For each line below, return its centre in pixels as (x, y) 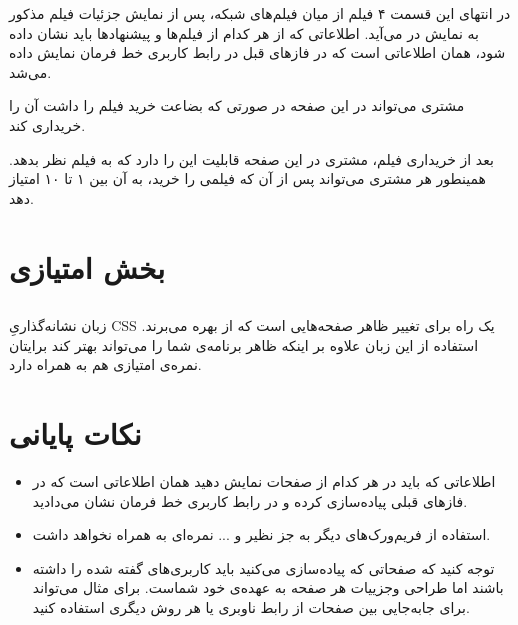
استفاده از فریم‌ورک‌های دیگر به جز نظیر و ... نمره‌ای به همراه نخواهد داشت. (261, 534)
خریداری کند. (47, 124)
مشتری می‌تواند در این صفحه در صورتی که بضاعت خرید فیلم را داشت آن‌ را (237, 105)
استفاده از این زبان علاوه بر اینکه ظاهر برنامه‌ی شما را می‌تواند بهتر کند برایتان (244, 344)
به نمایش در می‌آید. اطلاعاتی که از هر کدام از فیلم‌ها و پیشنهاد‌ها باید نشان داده (244, 32)
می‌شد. (30, 71)
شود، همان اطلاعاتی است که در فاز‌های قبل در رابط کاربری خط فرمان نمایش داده (257, 52)
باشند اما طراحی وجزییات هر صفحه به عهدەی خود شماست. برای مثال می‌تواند (268, 587)
